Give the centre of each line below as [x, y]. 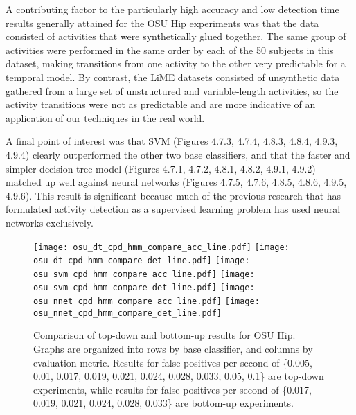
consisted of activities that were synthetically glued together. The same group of [176, 36]
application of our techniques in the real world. [105, 117]
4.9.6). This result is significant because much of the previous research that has [173, 195]
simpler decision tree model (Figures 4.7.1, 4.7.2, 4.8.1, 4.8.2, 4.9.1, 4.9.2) [161, 168]
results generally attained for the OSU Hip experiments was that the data [162, 23]
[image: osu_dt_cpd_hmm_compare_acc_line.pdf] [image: [161, 247]
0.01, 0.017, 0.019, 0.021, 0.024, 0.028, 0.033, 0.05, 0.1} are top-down [179, 376]
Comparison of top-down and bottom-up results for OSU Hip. [164, 335]
